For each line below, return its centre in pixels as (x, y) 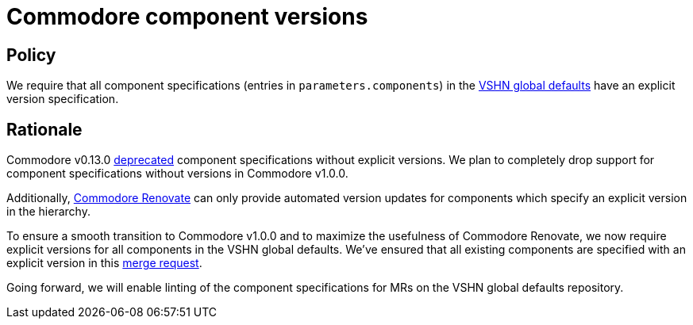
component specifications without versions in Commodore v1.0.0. (177, 174)
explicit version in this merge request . (104, 263)
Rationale (44, 129)
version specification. (63, 99)
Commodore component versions (187, 17)
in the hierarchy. (48, 212)
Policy (31, 55)
